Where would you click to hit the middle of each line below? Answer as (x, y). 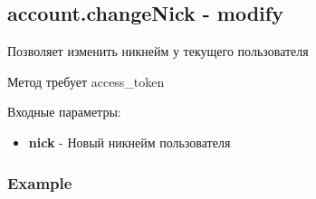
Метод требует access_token (86, 81)
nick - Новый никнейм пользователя (129, 142)
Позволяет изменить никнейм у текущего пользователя (158, 51)
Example (40, 182)
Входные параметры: (64, 112)
